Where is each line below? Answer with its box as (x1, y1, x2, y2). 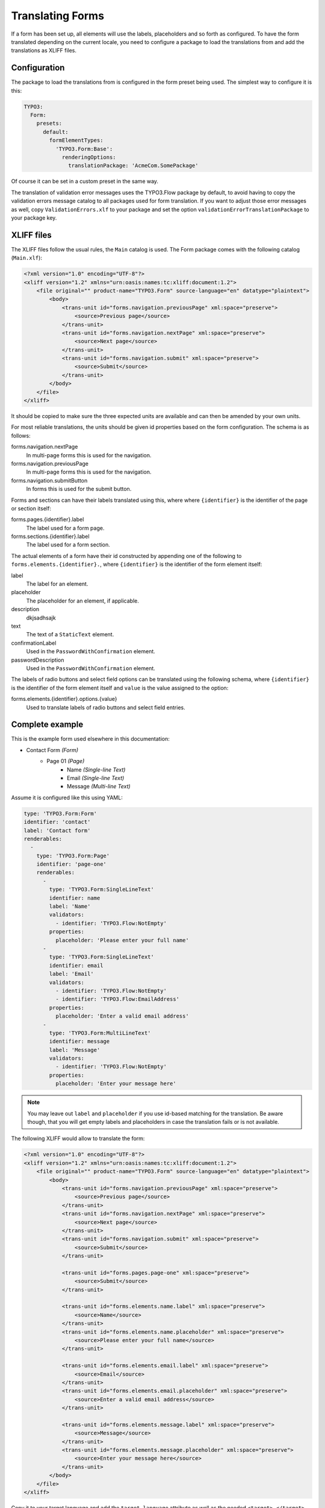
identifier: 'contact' (23, 819, 91, 826)
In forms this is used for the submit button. (26, 486, 132, 493)
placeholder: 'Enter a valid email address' (55, 1013, 189, 1019)
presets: (36, 120, 63, 127)
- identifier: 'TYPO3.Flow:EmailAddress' (55, 996, 180, 1003)
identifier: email (49, 962, 104, 969)
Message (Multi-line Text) (67, 783, 131, 790)
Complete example (11, 720, 84, 730)
